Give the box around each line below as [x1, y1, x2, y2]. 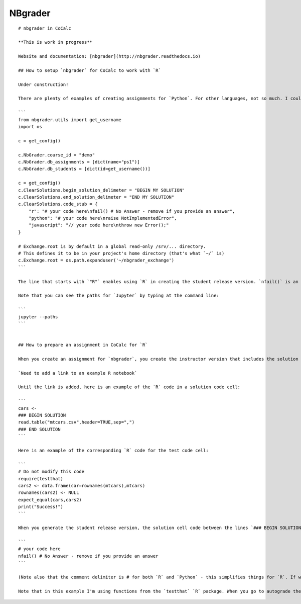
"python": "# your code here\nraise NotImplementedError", [28, 215, 177, 221]
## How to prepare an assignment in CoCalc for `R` [18, 342, 148, 348]
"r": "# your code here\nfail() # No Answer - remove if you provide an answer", [28, 208, 235, 214]
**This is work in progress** [18, 39, 93, 45]
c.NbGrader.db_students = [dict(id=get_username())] [18, 166, 150, 172]
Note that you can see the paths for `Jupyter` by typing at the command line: [18, 293, 219, 299]
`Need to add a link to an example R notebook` [18, 370, 137, 376]
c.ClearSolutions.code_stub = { [18, 201, 98, 207]
